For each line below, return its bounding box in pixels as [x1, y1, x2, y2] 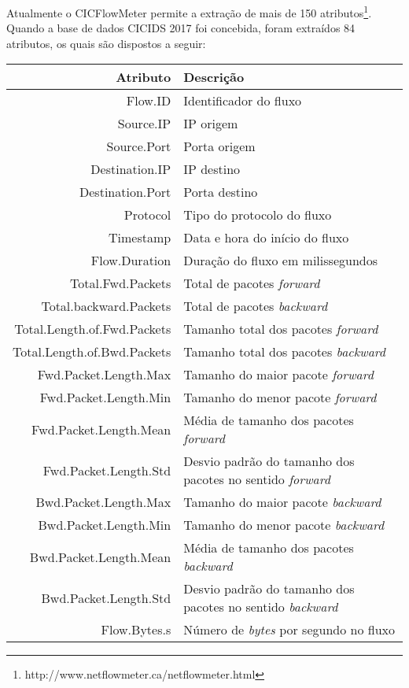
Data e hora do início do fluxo [183, 228, 349, 247]
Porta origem [183, 137, 256, 156]
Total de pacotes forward [183, 274, 320, 293]
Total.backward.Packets [41, 297, 171, 316]
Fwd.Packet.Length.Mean [31, 420, 171, 438]
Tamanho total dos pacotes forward [183, 320, 378, 338]
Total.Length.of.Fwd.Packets [14, 320, 171, 338]
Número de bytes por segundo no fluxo [183, 620, 396, 639]
